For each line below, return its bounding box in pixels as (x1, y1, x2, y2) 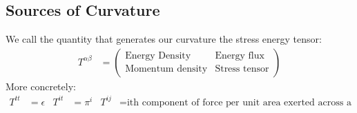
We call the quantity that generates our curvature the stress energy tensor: (6, 32, 322, 46)
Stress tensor (215, 64, 269, 74)
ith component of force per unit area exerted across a (126, 97, 351, 107)
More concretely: (6, 79, 76, 93)
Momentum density (125, 64, 208, 74)
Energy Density (125, 51, 191, 61)
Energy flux (215, 51, 264, 61)
